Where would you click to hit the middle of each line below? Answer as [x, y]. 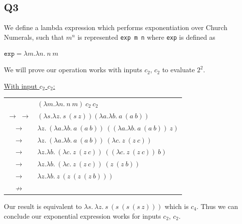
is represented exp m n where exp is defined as [146, 37]
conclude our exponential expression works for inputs [83, 216]
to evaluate [179, 70]
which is [177, 206]
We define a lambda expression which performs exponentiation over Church [116, 27]
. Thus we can [217, 206]
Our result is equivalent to [43, 206]
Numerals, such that [34, 37]
